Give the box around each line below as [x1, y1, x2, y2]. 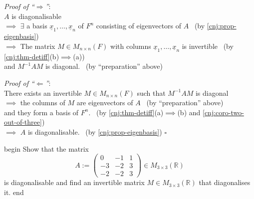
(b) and [177, 107, 201, 117]
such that [137, 87, 166, 98]
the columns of [20, 97, 65, 108]
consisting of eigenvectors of [96, 20, 182, 31]
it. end [4, 187, 24, 197]
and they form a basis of [4, 107, 79, 117]
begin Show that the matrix [4, 143, 89, 154]
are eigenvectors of [76, 97, 133, 108]
